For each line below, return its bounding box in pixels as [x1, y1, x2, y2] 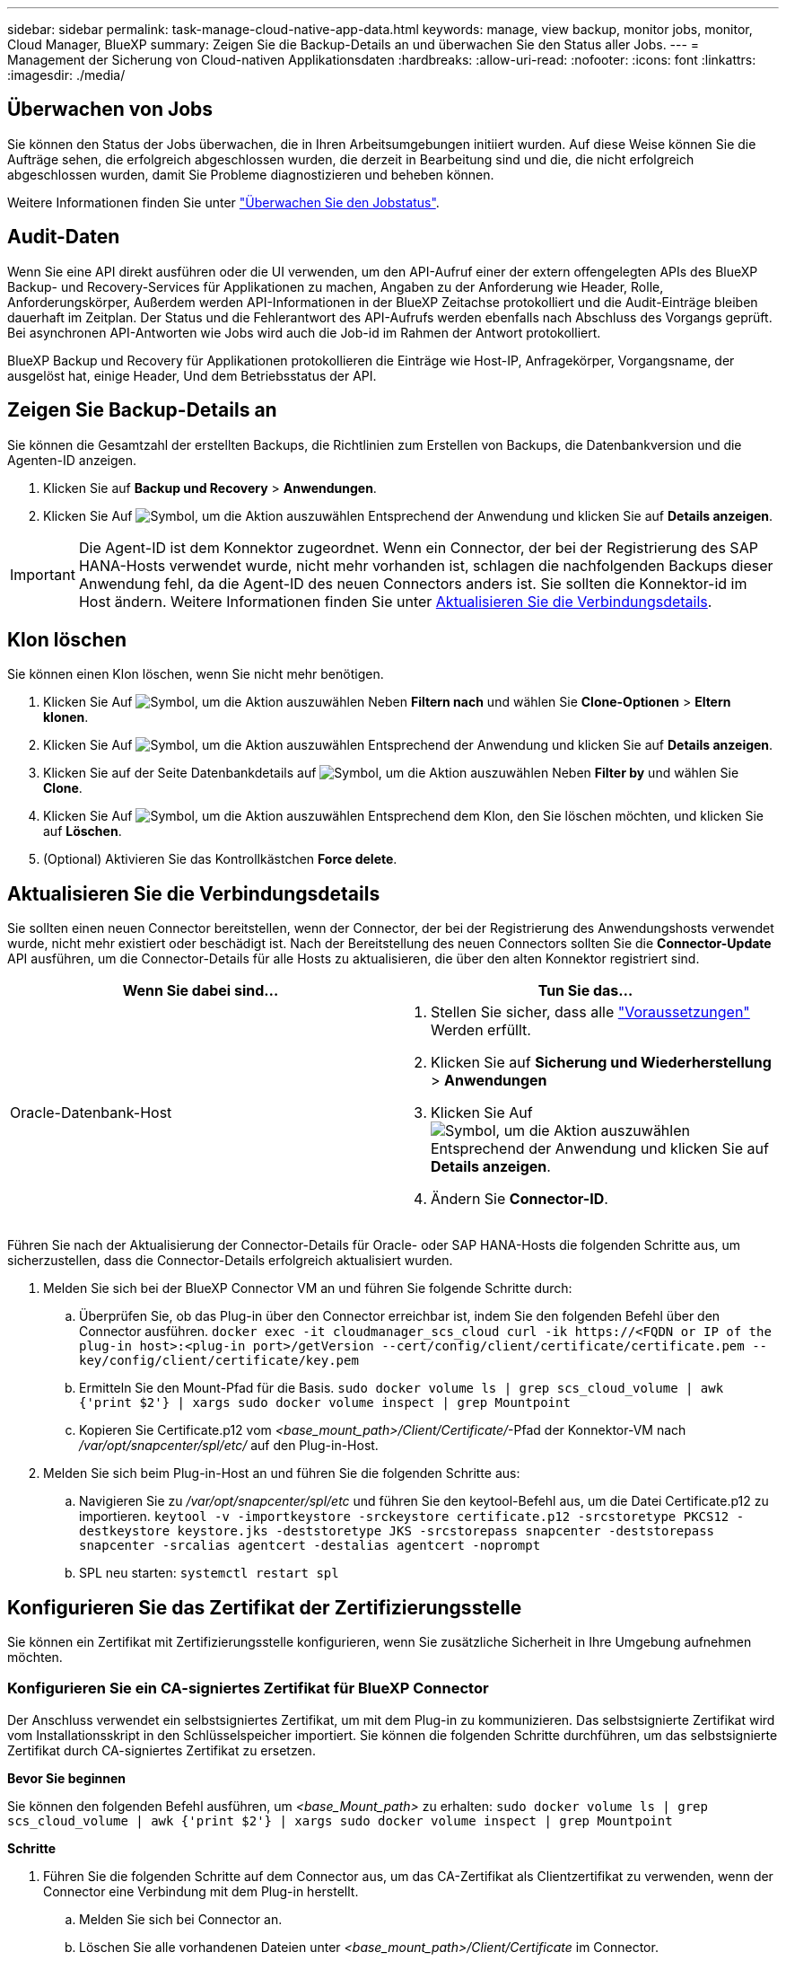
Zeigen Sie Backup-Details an [7, 399, 277, 422]
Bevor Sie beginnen [7, 1770, 127, 1786]
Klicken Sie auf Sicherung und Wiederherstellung [431, 1053, 772, 1072]
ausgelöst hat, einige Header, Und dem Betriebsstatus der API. [7, 367, 377, 383]
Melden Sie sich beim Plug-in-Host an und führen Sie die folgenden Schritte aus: [43, 1465, 520, 1482]
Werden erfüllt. [431, 1021, 531, 1040]
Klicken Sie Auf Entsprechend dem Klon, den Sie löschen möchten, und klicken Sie [43, 808, 764, 824]
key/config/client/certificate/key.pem [79, 1353, 359, 1368]
